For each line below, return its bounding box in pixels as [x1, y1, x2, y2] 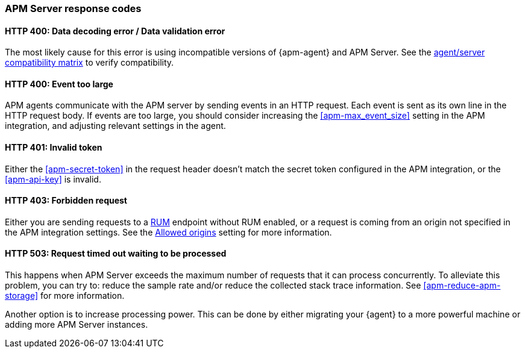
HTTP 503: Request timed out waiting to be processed [5, 248, 227, 259]
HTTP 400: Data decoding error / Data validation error [5, 25, 225, 36]
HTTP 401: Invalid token [5, 142, 102, 153]
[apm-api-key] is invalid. [5, 173, 101, 184]
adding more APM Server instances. [5, 319, 148, 330]
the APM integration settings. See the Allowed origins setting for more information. [5, 226, 332, 237]
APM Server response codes [5, 2, 142, 14]
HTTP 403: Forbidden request [5, 195, 127, 206]
